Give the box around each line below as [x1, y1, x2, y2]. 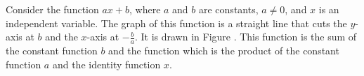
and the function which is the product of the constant [108, 43, 339, 58]
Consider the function [6, 2, 99, 16]
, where [129, 2, 161, 16]
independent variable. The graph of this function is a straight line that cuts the [6, 15, 347, 30]
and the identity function [52, 56, 161, 71]
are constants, [199, 2, 259, 16]
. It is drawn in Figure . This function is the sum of [134, 29, 357, 44]
